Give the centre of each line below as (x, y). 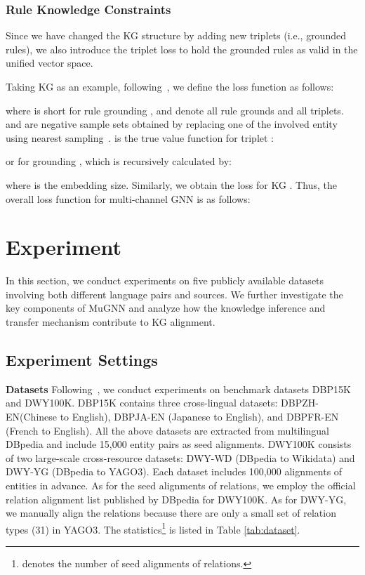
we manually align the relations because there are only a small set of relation (171, 513)
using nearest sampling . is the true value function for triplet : (140, 137)
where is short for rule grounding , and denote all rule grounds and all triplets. (175, 110)
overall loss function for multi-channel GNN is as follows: (128, 198)
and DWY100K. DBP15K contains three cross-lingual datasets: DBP (154, 403)
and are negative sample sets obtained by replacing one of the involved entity (172, 124)
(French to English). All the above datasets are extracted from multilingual (167, 430)
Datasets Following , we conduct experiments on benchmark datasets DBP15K (178, 389)
